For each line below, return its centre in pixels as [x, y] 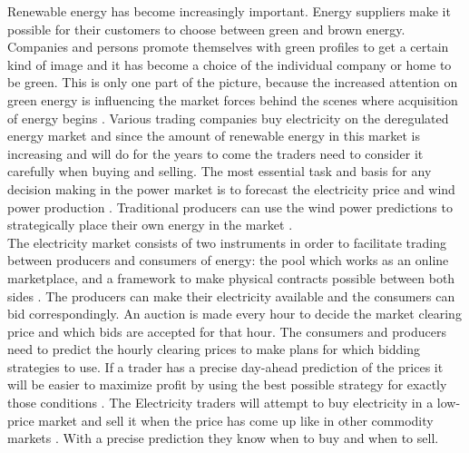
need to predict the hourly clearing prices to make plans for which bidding [214, 349]
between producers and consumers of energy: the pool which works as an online [228, 260]
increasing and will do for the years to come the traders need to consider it [215, 153]
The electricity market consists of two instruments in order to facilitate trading [227, 242]
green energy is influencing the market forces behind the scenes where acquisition [233, 99]
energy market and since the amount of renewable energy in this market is [214, 136]
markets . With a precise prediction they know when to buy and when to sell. [223, 438]
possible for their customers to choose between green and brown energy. [206, 29]
